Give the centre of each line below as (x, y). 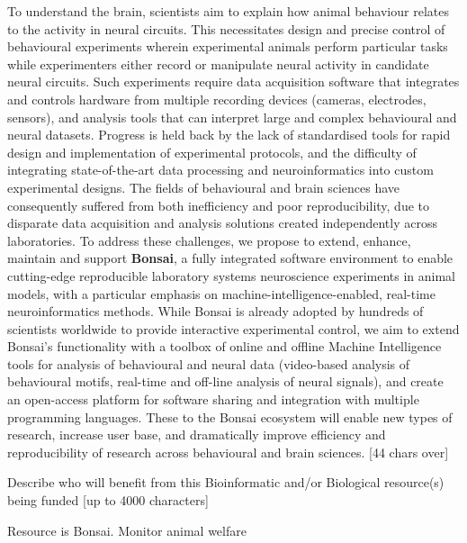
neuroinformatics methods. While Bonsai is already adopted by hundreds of (216, 311)
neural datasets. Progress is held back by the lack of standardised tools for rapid (229, 135)
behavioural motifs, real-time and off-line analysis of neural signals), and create (225, 381)
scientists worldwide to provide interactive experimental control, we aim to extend (233, 328)
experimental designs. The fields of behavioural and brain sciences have (204, 187)
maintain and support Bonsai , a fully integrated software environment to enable (230, 258)
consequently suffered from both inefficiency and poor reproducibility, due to (219, 205)
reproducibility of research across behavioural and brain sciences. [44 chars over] (228, 452)
